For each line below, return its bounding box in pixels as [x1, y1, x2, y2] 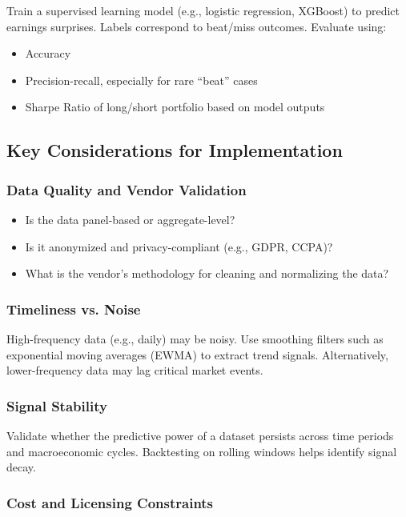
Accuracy [25, 45, 71, 62]
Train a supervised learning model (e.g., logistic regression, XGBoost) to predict [6, 2, 400, 18]
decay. [6, 459, 36, 475]
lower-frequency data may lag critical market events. [6, 362, 263, 379]
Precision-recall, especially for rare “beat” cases [25, 71, 258, 88]
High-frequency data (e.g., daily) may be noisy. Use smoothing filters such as [6, 330, 384, 347]
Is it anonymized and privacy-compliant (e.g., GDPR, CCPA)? [25, 238, 333, 254]
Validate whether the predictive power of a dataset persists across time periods [6, 427, 394, 443]
